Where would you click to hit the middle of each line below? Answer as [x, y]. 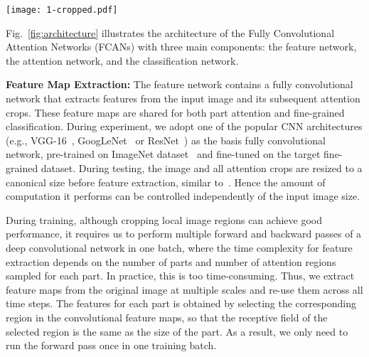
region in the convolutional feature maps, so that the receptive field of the [167, 317]
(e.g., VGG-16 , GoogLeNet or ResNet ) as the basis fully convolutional [166, 140]
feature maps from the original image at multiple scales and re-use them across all [184, 289]
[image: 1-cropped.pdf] [62, 10]
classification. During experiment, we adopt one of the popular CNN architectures [184, 126]
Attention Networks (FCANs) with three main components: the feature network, [181, 47]
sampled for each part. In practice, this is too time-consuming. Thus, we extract [180, 276]
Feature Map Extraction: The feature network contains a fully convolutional [180, 84]
